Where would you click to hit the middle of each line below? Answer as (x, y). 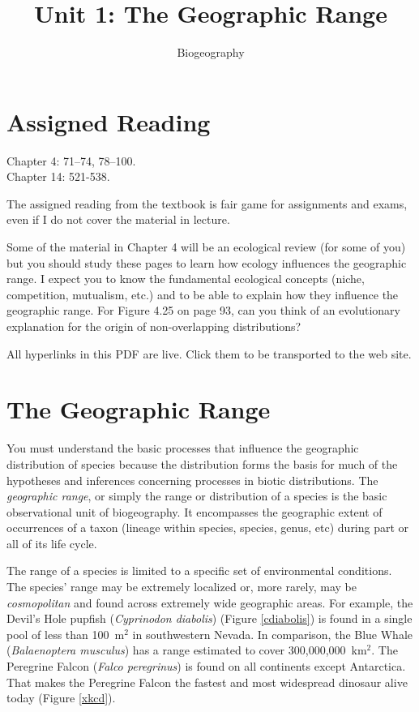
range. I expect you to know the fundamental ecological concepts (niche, (186, 279)
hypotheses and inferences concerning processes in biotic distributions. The (192, 480)
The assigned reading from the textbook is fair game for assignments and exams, (207, 203)
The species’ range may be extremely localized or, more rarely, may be (182, 587)
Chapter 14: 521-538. (58, 176)
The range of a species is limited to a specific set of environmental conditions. (199, 570)
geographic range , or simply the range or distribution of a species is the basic (197, 496)
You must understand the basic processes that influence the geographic (183, 448)
